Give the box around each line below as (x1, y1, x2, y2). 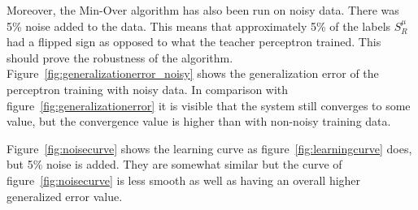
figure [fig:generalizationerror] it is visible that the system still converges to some (7, 96, 411, 114)
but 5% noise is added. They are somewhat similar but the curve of (7, 156, 342, 173)
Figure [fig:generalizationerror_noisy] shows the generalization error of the (7, 65, 379, 82)
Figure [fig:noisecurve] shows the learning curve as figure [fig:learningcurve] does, (7, 139, 412, 156)
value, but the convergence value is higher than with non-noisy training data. (7, 113, 391, 130)
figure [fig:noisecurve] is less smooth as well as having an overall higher (7, 171, 361, 188)
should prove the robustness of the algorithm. (7, 49, 233, 66)
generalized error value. (7, 187, 123, 204)
